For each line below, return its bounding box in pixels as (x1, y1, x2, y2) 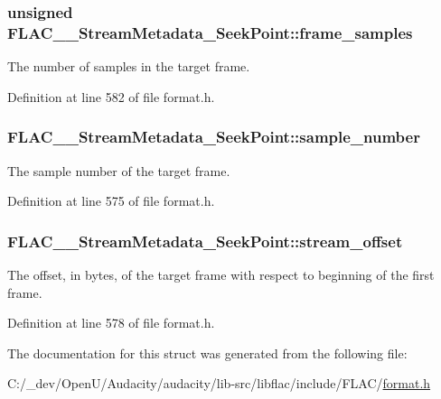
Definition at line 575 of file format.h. (7, 191, 215, 210)
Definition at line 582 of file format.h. (7, 87, 215, 106)
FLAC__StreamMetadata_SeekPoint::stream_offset (7, 229, 403, 252)
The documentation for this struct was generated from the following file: (7, 343, 408, 362)
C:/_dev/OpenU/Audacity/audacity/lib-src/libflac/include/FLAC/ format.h (7, 374, 431, 393)
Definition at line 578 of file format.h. (7, 313, 215, 332)
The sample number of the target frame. (7, 161, 230, 180)
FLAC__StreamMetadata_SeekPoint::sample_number (7, 125, 420, 148)
